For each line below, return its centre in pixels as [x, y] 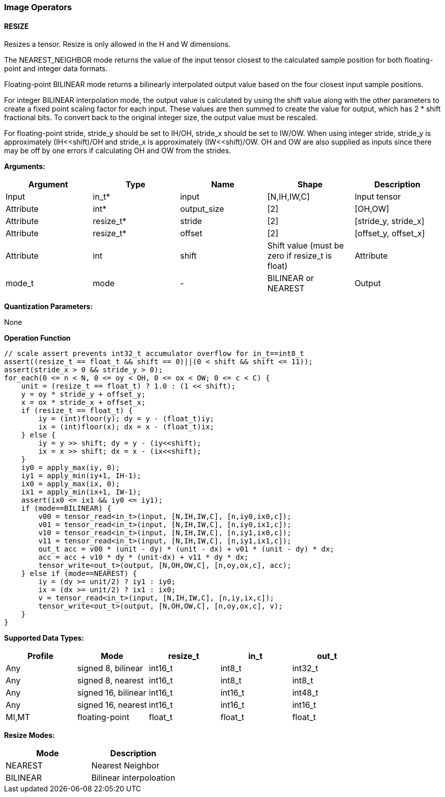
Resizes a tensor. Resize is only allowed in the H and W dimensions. [117, 44]
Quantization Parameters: [49, 307]
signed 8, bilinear [110, 668]
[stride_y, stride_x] [390, 221]
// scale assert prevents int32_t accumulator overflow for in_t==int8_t [154, 354]
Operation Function [37, 338]
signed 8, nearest [110, 681]
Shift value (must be [306, 246]
